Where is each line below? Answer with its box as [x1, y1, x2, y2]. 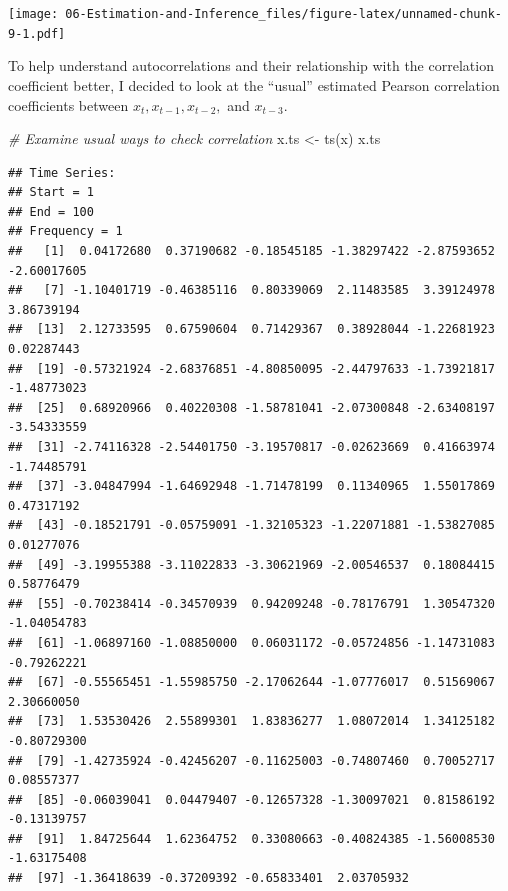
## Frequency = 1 [8, 224, 123, 239]
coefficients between [8, 94, 129, 115]
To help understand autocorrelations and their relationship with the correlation [8, 55, 494, 76]
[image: [8, 7, 59, 21]
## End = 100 [8, 204, 94, 219]
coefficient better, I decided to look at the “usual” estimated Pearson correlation [8, 74, 500, 95]
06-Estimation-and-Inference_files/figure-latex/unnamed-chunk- [65, 7, 502, 21]
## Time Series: [8, 165, 116, 180]
